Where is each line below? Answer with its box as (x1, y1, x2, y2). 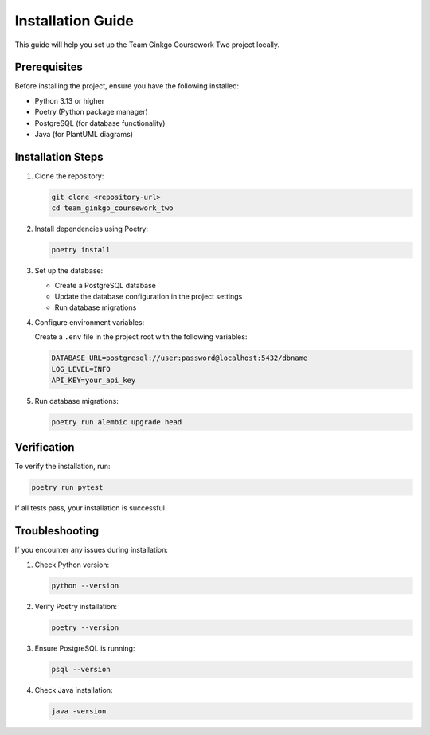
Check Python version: (34, 560, 110, 569)
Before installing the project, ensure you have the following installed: (14, 81, 240, 91)
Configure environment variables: (34, 317, 145, 326)
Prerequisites (14, 61, 83, 74)
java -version (51, 706, 107, 716)
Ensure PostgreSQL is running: (34, 643, 135, 653)
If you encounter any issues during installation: (14, 545, 169, 555)
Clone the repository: (34, 171, 104, 181)
